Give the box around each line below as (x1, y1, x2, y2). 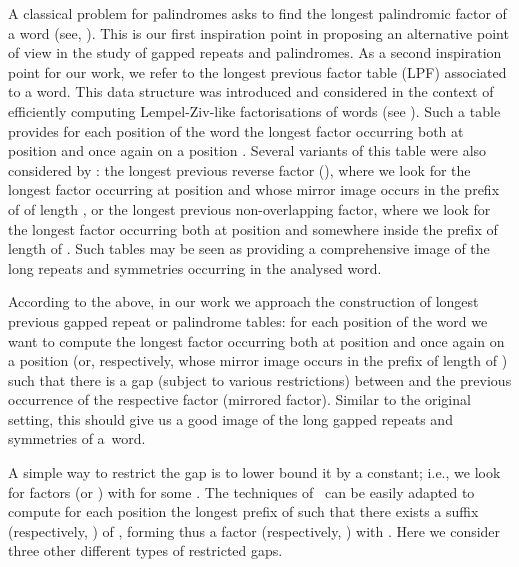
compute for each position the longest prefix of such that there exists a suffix (8, 501, 479, 522)
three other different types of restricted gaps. (8, 540, 283, 561)
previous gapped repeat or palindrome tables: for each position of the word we (8, 310, 488, 331)
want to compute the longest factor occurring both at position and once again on (8, 330, 505, 351)
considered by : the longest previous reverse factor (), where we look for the (8, 159, 471, 180)
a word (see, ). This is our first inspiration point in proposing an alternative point (8, 22, 509, 43)
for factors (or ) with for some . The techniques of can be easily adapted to (8, 481, 475, 502)
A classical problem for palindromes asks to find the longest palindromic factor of (8, 3, 507, 23)
